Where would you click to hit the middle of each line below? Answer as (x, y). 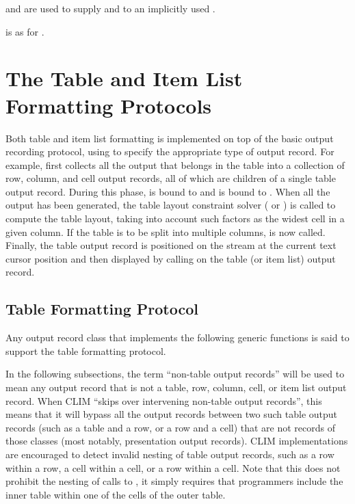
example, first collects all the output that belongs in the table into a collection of (175, 164)
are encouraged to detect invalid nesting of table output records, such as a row (170, 454)
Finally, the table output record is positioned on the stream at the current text (171, 245)
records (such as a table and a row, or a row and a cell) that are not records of (171, 427)
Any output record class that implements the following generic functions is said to (177, 337)
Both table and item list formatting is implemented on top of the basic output (170, 138)
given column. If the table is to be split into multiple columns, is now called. (166, 231)
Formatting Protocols (109, 105)
